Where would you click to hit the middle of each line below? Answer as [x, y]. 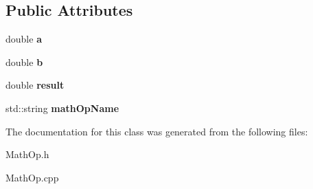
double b [24, 62]
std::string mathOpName [62, 108]
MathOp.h [27, 154]
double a [24, 39]
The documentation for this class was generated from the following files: [157, 131]
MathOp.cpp [32, 177]
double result [35, 85]
